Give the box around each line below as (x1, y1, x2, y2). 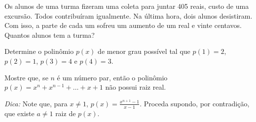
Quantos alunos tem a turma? (4, 29, 95, 40)
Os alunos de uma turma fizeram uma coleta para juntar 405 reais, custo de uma (4, 1, 249, 11)
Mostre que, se (4, 72, 48, 82)
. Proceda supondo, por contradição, (140, 98, 250, 108)
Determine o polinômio (4, 46, 74, 56)
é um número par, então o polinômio (57, 72, 168, 82)
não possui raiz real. (105, 82, 166, 92)
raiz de (55, 108, 76, 118)
